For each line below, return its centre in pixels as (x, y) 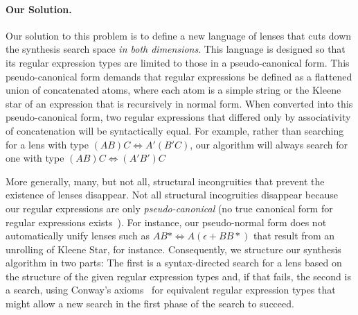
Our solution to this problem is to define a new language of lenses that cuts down (179, 35)
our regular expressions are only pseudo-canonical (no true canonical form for (169, 208)
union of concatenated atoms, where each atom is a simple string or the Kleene (173, 90)
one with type (35, 158)
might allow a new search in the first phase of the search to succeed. (150, 304)
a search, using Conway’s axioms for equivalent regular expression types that (171, 290)
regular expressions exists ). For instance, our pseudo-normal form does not (166, 222)
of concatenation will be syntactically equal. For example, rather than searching (175, 130)
